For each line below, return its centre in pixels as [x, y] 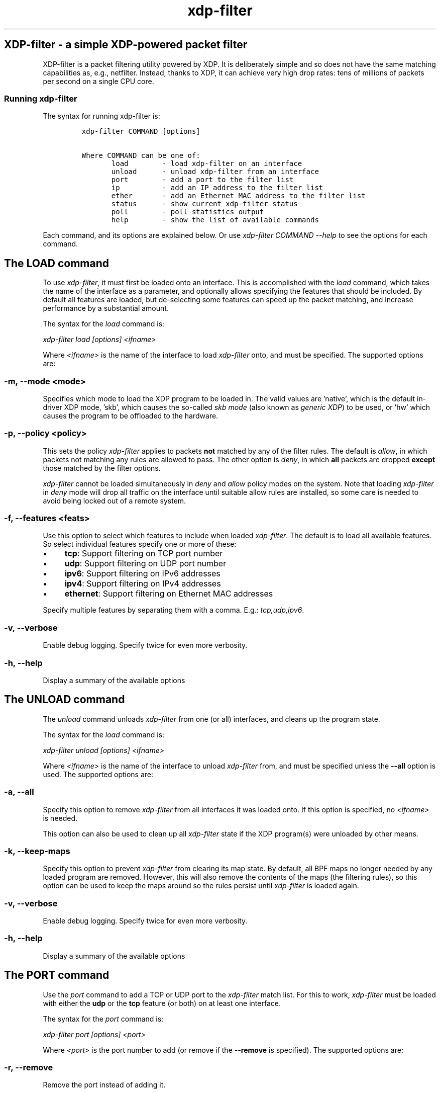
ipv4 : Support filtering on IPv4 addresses [143, 584]
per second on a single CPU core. [98, 81]
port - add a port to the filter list [202, 180]
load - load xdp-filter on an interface [207, 164]
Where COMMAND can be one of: [141, 156]
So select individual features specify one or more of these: [140, 544]
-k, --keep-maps [37, 851]
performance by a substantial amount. [106, 308]
